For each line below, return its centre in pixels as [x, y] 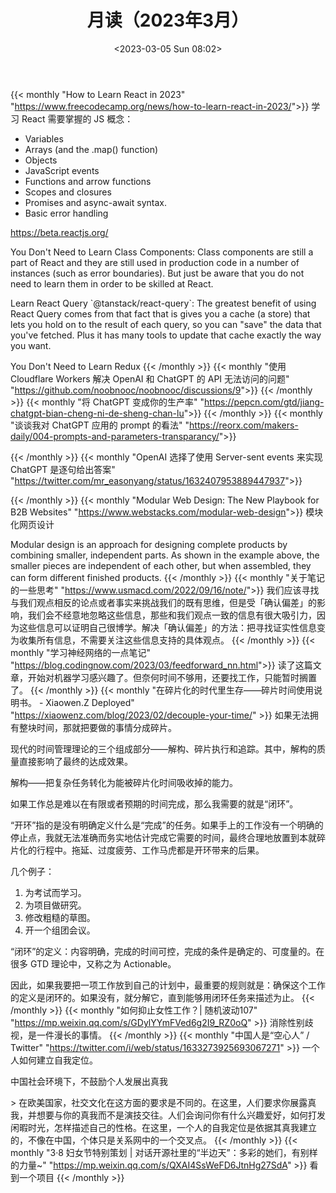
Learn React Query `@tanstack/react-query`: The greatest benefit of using [163, 303]
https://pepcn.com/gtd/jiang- [264, 402]
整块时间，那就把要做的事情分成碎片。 [97, 727]
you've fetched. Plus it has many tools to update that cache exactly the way [166, 335]
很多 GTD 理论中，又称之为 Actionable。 [93, 963]
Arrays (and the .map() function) [91, 149]
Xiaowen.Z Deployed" [90, 702]
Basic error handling [66, 213]
